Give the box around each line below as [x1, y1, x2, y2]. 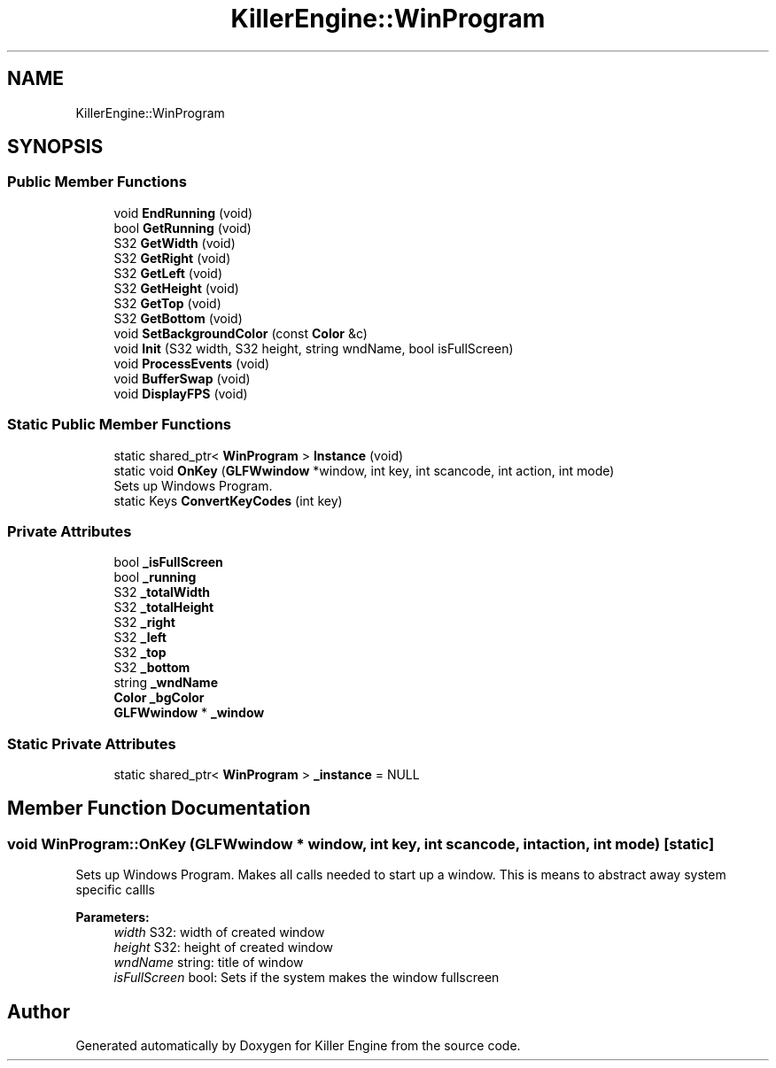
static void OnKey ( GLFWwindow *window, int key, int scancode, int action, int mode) [113, 462, 615, 478]
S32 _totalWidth [113, 584, 211, 600]
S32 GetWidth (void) [113, 235, 236, 251]
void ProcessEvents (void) [113, 355, 270, 371]
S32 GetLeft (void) [113, 265, 223, 281]
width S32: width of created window [113, 925, 325, 940]
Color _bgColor [113, 690, 205, 706]
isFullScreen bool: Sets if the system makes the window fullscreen [113, 970, 500, 986]
